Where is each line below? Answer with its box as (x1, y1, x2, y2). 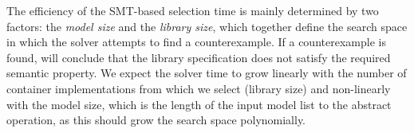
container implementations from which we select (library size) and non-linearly (6, 80, 391, 96)
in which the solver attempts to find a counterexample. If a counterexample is (6, 33, 386, 50)
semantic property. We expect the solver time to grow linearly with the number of (6, 65, 407, 81)
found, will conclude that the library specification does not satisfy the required (6, 49, 391, 65)
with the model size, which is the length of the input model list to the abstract (6, 96, 392, 112)
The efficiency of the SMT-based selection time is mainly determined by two (6, 2, 379, 18)
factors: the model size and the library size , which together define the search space (6, 18, 408, 34)
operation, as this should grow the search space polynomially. (6, 111, 306, 128)
